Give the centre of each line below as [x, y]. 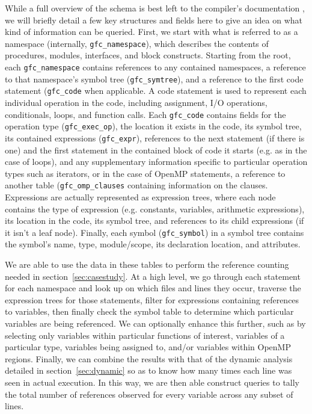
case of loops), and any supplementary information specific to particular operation [156, 162]
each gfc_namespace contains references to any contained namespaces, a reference [155, 67]
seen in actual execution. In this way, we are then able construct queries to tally [152, 382]
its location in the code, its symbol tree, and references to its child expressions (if [154, 221]
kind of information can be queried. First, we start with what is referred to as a [151, 32]
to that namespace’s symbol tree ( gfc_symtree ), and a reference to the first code [154, 79]
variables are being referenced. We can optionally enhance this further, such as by [155, 323]
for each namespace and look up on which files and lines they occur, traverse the [153, 288]
